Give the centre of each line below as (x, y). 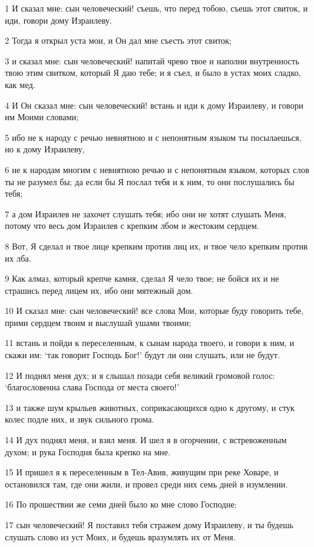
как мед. (20, 84)
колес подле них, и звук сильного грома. (80, 419)
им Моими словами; (42, 117)
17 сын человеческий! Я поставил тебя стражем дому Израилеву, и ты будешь (149, 525)
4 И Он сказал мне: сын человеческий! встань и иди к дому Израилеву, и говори (154, 105)
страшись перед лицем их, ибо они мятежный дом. (99, 290)
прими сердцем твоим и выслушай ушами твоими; (98, 322)
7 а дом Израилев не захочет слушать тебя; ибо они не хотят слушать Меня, (146, 213)
